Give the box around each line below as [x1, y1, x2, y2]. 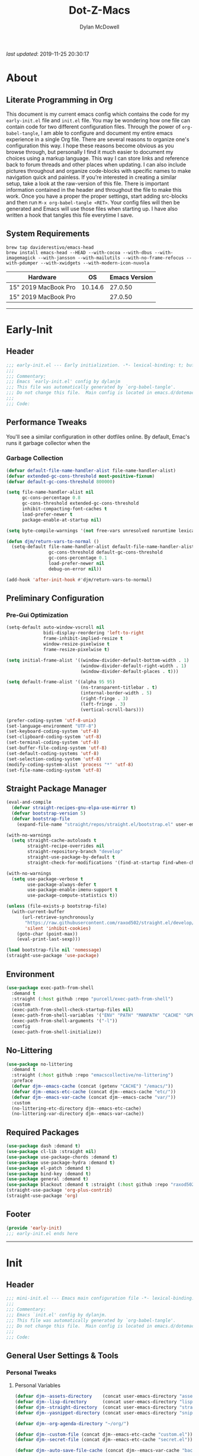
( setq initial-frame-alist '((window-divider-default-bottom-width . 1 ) [6, 657, 190, 663]
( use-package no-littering [6, 1061, 73, 1067]
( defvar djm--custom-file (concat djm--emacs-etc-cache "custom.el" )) [14, 1431, 193, 1438]
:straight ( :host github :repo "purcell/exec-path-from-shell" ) [11, 996, 174, 1002]
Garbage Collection [6, 454, 63, 462]
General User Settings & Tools [6, 1350, 118, 1360]
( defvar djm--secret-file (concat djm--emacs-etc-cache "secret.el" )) [14, 1437, 193, 1443]
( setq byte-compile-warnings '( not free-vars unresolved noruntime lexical [6, 528, 197, 533]
